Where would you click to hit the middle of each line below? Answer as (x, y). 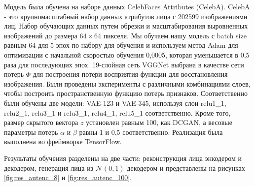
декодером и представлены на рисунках (186, 168)
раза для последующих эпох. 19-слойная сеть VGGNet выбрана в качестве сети (124, 64)
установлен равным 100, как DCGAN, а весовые (159, 122)
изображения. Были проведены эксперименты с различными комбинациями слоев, (127, 83)
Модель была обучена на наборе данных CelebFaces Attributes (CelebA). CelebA (127, 6)
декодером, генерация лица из (49, 168)
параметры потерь (31, 132)
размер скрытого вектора (41, 122)
